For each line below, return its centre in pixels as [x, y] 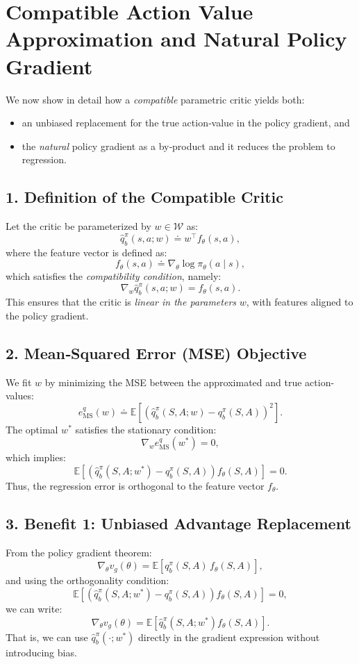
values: [20, 396]
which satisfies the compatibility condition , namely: [114, 276]
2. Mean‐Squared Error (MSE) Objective [156, 352]
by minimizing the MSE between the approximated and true [173, 382]
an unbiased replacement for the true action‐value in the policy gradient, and [186, 123]
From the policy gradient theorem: [79, 552]
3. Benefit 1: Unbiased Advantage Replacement [178, 523]
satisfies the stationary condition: [146, 429]
